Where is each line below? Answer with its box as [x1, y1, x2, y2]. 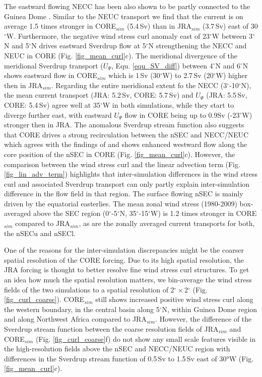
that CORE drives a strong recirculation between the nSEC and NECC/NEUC [4, 129, 249, 139]
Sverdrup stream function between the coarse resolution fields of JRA [4, 324, 219, 334]
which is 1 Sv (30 [108, 70, 160, 81]
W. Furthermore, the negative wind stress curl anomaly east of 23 [6, 30, 210, 41]
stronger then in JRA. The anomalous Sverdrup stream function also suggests [4, 119, 244, 130]
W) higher [216, 70, 248, 81]
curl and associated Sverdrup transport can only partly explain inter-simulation [4, 178, 250, 189]
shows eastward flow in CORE [4, 70, 97, 81]
